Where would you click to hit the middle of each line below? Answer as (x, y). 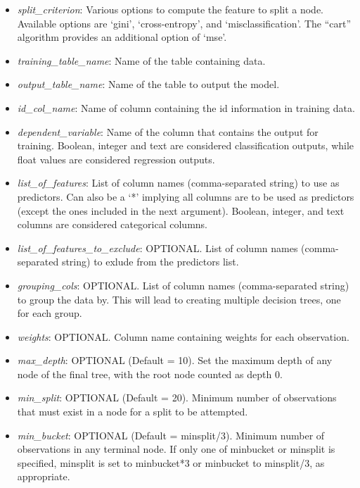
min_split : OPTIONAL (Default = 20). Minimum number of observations (177, 398)
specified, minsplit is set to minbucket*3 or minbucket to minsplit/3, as (171, 462)
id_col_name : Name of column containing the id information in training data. (186, 107)
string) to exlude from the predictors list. (150, 262)
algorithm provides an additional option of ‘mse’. (122, 37)
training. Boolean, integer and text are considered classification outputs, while (186, 145)
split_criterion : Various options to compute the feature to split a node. (171, 9)
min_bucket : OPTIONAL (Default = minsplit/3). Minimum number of (171, 435)
